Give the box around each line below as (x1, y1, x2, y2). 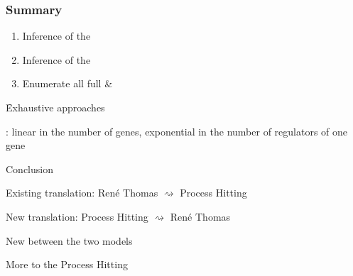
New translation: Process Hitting (6, 209, 148, 223)
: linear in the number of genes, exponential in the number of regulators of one (6, 123, 348, 138)
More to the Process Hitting (6, 257, 128, 272)
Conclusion (6, 161, 53, 176)
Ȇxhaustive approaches (6, 100, 105, 114)
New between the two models (6, 233, 133, 248)
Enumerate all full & (22, 76, 113, 91)
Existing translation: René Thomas (6, 185, 158, 200)
